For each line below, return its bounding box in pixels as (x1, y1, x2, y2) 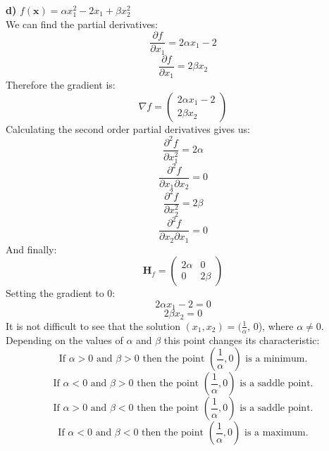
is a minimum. (245, 354, 308, 364)
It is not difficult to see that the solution (6, 318, 180, 333)
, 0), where (247, 318, 294, 333)
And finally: (6, 241, 57, 256)
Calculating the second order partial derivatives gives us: (6, 121, 250, 136)
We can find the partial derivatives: (6, 16, 159, 31)
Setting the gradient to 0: (6, 286, 116, 300)
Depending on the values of (6, 332, 123, 347)
